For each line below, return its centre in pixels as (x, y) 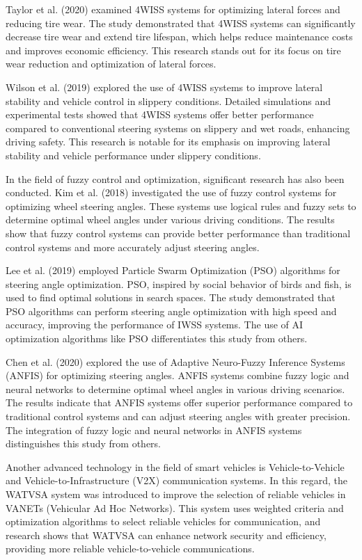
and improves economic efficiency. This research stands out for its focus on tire (173, 50)
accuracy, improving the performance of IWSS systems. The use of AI (155, 325)
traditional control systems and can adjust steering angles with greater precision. (178, 416)
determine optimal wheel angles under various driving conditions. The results (170, 219)
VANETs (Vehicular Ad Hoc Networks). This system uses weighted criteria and (175, 507)
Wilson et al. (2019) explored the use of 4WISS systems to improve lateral (164, 87)
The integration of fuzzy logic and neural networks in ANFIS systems (154, 430)
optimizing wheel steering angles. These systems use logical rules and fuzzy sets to (181, 206)
